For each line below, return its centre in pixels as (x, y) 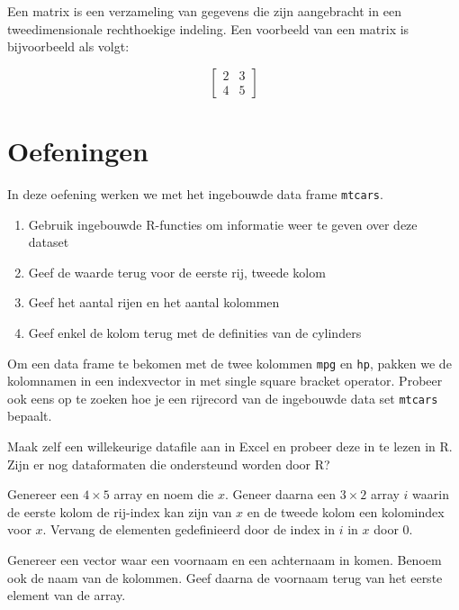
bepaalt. (30, 416)
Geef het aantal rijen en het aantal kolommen (154, 302)
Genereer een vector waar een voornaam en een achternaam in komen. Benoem (225, 560)
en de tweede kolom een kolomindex (346, 511)
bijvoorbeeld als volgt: (68, 46)
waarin (431, 494)
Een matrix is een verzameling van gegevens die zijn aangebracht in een (204, 11)
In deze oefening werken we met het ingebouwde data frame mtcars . (195, 193)
